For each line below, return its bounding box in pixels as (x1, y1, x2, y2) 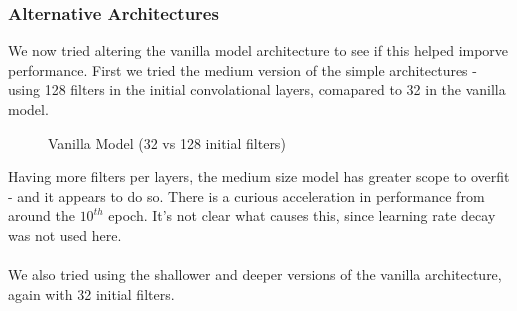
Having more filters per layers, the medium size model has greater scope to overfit (8, 166, 510, 187)
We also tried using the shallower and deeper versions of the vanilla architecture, (8, 264, 502, 285)
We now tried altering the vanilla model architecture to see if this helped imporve (8, 40, 509, 61)
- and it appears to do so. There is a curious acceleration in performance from (8, 185, 485, 206)
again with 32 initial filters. (8, 283, 175, 304)
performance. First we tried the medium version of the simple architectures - (8, 59, 477, 80)
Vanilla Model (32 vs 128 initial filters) (48, 132, 286, 153)
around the (8, 205, 75, 226)
